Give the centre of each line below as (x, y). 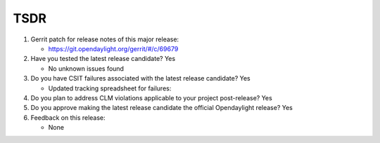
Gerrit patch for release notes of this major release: (105, 39)
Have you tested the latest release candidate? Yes (103, 59)
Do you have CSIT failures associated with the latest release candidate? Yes (140, 79)
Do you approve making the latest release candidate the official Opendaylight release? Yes (162, 108)
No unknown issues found (86, 68)
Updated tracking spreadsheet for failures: (110, 88)
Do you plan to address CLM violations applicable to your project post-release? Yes (151, 97)
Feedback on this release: (68, 117)
